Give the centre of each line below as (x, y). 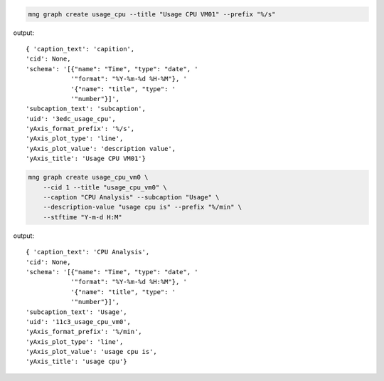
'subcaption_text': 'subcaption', (86, 109)
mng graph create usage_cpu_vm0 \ (88, 177)
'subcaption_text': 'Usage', (76, 312)
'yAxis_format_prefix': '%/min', (84, 332)
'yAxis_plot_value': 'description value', (101, 148)
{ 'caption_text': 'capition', (80, 49)
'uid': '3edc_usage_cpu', (71, 119)
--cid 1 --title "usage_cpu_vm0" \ (105, 187)
